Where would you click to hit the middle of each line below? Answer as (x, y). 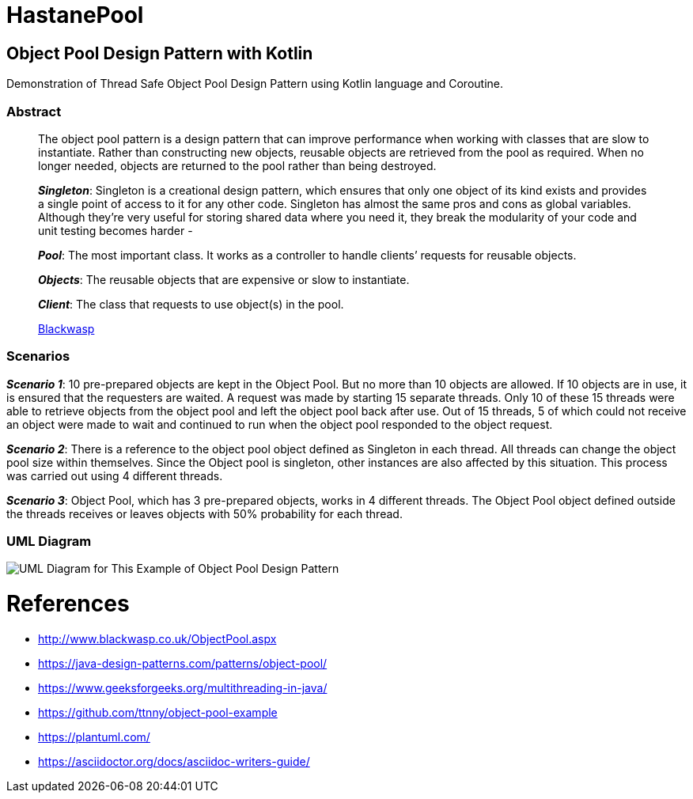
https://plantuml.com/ (94, 737)
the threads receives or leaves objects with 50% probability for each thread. (204, 513)
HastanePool (75, 15)
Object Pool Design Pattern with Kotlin (160, 53)
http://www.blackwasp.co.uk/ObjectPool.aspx (157, 638)
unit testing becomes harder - (116, 230)
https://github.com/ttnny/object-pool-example (158, 712)
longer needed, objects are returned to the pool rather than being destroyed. (237, 165)
